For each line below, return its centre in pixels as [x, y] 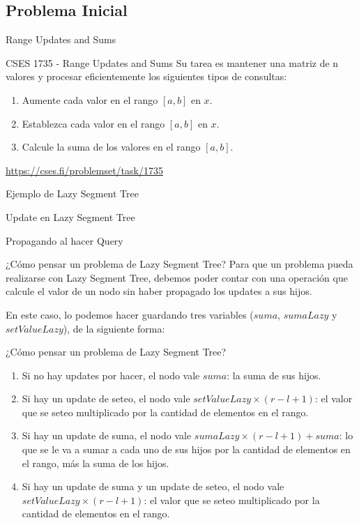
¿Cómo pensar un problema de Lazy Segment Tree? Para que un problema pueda [179, 264]
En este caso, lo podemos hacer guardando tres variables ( [130, 314]
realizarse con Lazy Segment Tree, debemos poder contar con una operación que [177, 277]
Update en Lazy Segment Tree [70, 216]
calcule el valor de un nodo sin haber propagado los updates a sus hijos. [159, 291]
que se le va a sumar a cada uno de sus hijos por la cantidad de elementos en [186, 449]
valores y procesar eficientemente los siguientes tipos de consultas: [146, 76]
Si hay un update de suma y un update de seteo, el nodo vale [153, 486]
